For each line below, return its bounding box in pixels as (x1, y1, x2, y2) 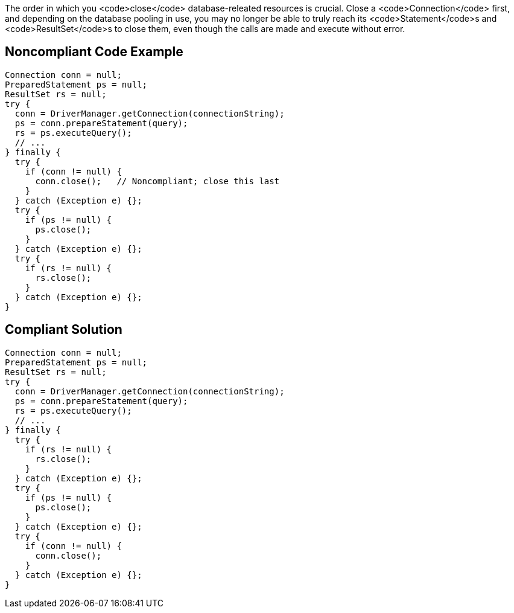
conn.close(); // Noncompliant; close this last (35, 176, 280, 186)
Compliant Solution (5, 322, 122, 338)
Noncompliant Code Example (5, 44, 183, 60)
